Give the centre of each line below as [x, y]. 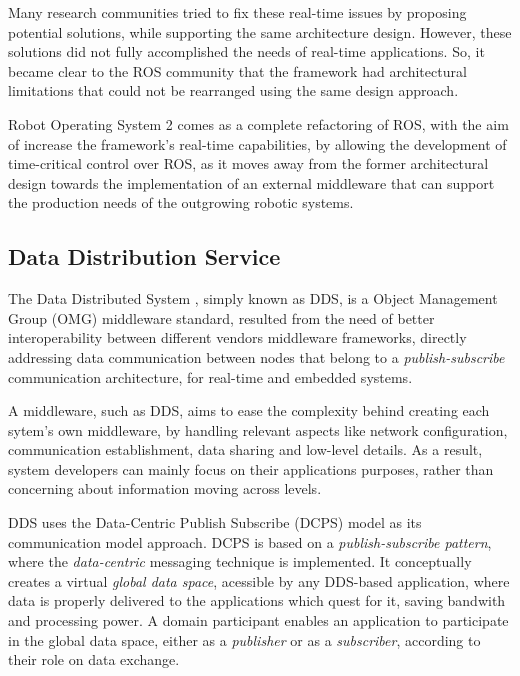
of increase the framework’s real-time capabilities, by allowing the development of [257, 143]
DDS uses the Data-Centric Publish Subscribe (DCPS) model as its [215, 522]
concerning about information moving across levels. [165, 488]
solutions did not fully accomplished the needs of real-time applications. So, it [246, 51]
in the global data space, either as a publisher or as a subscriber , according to [244, 639]
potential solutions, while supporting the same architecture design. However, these [260, 31]
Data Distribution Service [144, 256]
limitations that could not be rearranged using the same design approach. [233, 90]
